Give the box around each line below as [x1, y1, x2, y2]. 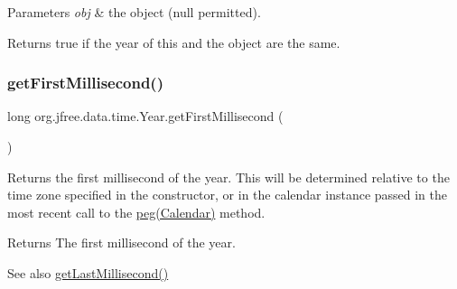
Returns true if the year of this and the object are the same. [7, 33, 340, 51]
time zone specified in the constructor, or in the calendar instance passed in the [7, 185, 448, 204]
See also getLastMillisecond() [7, 263, 169, 282]
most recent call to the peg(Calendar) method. [7, 202, 266, 221]
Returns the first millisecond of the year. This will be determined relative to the [7, 167, 450, 186]
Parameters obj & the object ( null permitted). [7, 3, 261, 21]
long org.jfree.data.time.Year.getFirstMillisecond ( [7, 107, 284, 126]
